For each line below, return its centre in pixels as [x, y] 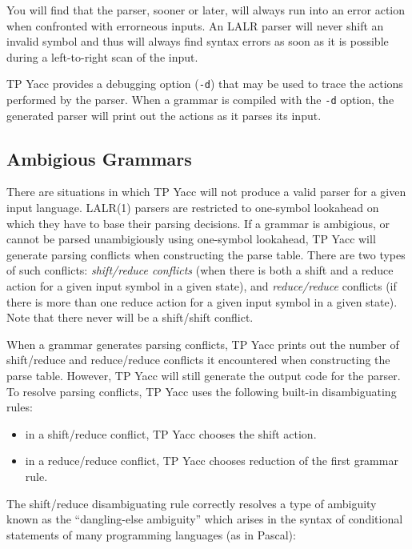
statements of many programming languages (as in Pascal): [151, 534]
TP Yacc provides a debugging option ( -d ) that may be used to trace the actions [205, 84]
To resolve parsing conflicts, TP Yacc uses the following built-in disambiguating [202, 391]
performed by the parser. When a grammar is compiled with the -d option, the [200, 100]
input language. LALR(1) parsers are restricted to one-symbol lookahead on [193, 208]
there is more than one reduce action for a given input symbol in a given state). [202, 301]
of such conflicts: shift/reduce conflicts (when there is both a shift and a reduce [200, 270]
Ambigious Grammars [99, 158]
